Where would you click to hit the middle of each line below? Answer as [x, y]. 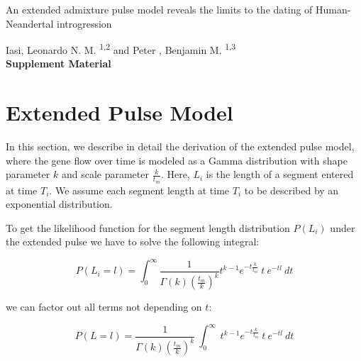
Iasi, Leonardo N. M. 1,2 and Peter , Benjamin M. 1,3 [121, 49]
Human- [333, 9]
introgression [84, 23]
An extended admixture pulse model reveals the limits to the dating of [159, 9]
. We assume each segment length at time [139, 190]
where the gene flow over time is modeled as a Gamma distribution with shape [177, 160]
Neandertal [30, 23]
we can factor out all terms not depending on [104, 307]
